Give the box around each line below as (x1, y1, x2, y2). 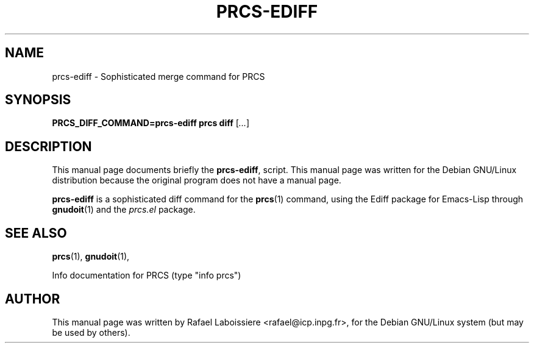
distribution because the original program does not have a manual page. (52, 175, 341, 186)
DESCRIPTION (5, 138, 92, 154)
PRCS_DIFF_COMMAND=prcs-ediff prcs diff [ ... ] (52, 118, 250, 129)
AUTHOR (5, 291, 60, 307)
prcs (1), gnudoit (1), (52, 251, 130, 262)
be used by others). (52, 327, 130, 338)
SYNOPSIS (5, 92, 71, 108)
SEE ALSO (5, 225, 67, 241)
